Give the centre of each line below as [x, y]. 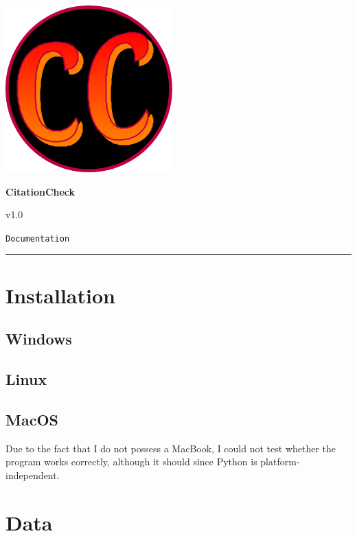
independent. [33, 475]
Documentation [38, 238]
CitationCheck [41, 191]
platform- [280, 462]
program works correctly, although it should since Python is [131, 462]
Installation [60, 295]
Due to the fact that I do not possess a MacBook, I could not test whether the [171, 448]
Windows [39, 339]
